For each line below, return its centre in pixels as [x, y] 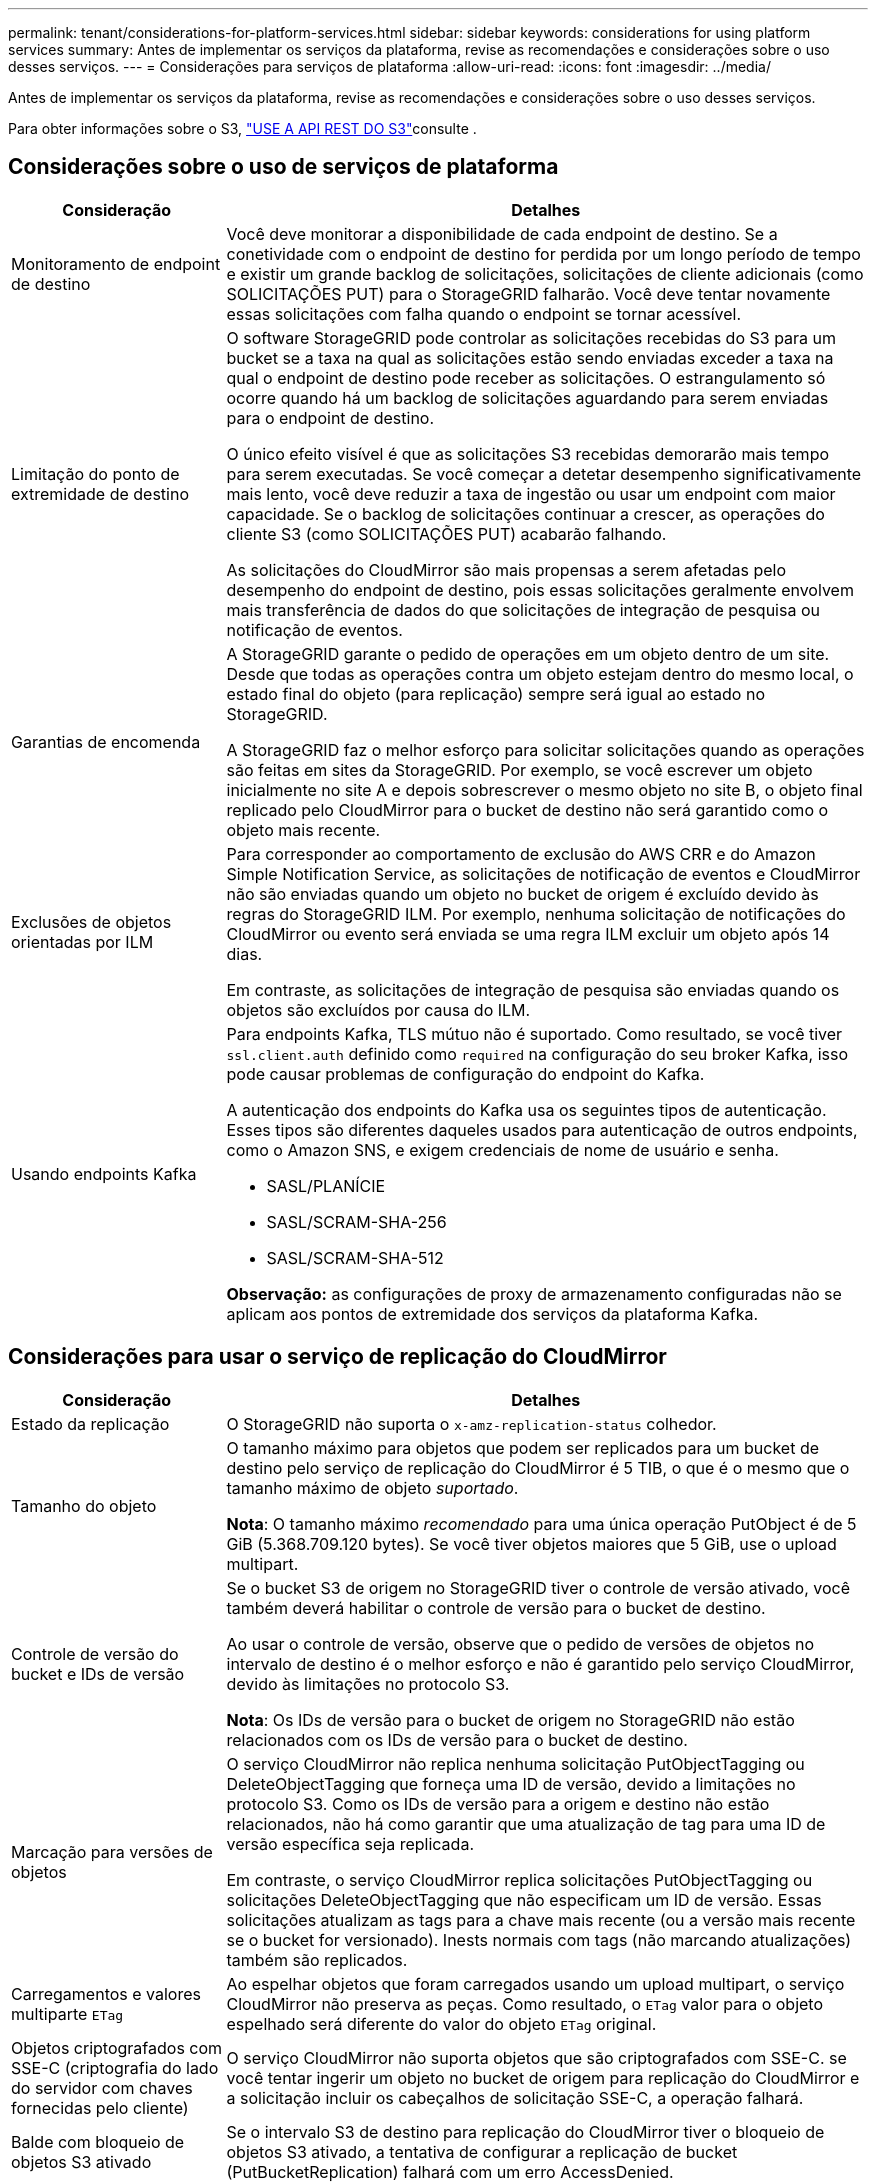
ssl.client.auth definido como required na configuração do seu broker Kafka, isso [537, 1053]
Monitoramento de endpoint [116, 263]
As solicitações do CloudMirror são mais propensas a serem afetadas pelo [506, 569]
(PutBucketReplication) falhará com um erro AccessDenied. [450, 2171]
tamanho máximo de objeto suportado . [372, 1487]
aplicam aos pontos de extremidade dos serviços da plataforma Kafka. [492, 1313]
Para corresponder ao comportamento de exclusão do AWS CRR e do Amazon [521, 853]
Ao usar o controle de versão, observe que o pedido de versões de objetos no [520, 1643]
